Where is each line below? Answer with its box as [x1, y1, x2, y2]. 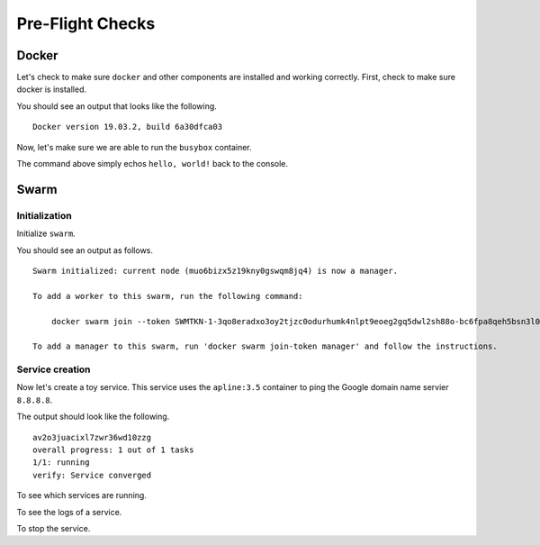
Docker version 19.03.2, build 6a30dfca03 [32, 122, 223, 132]
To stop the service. [16, 522, 91, 533]
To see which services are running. [16, 490, 148, 501]
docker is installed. [16, 84, 87, 95]
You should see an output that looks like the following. [16, 100, 218, 112]
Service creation [16, 363, 91, 376]
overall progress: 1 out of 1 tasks [32, 445, 194, 455]
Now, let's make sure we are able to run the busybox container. [16, 141, 252, 152]
